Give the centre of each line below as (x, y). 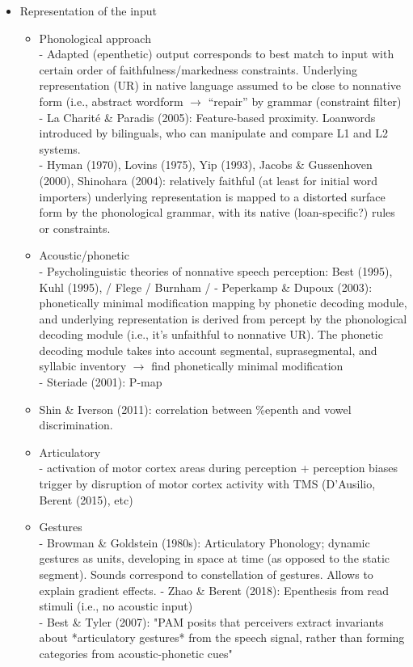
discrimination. (76, 425)
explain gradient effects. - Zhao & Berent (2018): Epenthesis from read (214, 590)
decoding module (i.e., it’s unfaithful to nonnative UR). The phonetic (211, 334)
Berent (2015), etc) (86, 499)
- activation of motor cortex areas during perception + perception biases (218, 468)
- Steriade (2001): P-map (101, 382)
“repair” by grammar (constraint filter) (305, 101)
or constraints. (75, 228)
